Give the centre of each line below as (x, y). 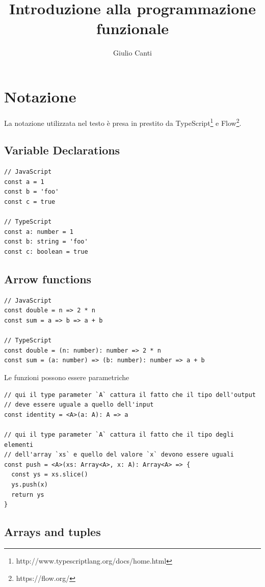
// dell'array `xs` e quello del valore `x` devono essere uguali (119, 455)
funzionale (132, 28)
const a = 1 (24, 182)
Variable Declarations (62, 150)
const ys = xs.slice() (50, 475)
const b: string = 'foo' (46, 242)
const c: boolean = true (46, 252)
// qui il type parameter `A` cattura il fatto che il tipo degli (119, 434)
